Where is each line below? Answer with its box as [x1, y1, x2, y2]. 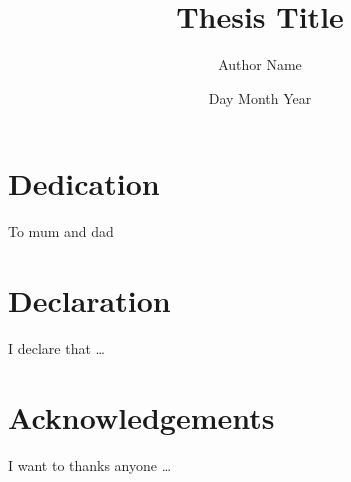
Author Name [218, 54, 302, 75]
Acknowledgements [8, 396, 275, 437]
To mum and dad [8, 221, 114, 242]
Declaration [8, 280, 171, 321]
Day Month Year [208, 87, 312, 108]
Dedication [8, 163, 160, 204]
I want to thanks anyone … [8, 454, 172, 475]
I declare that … [8, 337, 105, 358]
